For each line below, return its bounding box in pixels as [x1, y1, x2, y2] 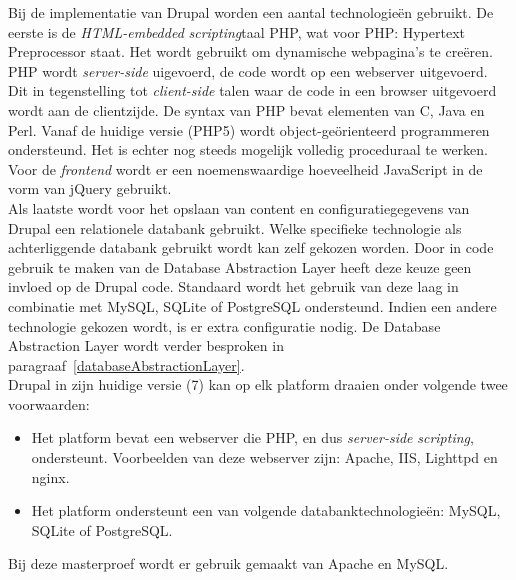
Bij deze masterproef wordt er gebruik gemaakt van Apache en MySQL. [8, 553, 449, 574]
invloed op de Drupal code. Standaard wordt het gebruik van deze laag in [8, 276, 459, 297]
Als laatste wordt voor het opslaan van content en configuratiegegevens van [8, 197, 470, 218]
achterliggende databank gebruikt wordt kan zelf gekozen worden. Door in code [8, 237, 494, 258]
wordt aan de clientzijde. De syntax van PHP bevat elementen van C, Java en [8, 99, 485, 120]
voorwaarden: [8, 393, 90, 414]
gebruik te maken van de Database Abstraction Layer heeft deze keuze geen [8, 256, 472, 277]
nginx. [31, 466, 70, 487]
